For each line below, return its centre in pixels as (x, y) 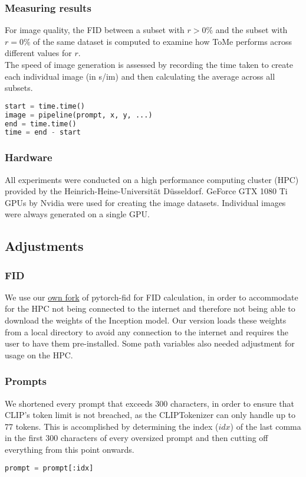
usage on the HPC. (39, 355)
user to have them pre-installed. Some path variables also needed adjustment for (150, 343)
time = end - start (43, 133)
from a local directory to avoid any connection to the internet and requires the (147, 331)
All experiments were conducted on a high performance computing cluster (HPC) (152, 179)
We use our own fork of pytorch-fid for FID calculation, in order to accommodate (152, 297)
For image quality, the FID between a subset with (95, 30)
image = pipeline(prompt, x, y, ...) (79, 115)
